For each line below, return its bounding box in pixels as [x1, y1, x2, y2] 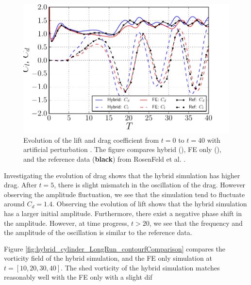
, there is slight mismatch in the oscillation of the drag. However [54, 180, 246, 190]
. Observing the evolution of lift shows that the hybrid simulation [52, 199, 247, 209]
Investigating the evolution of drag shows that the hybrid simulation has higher [4, 170, 240, 180]
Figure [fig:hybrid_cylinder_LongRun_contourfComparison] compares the [4, 243, 226, 253]
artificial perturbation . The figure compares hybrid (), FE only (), [23, 144, 221, 154]
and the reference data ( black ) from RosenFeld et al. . [23, 153, 186, 164]
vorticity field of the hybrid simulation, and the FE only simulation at [4, 253, 212, 263]
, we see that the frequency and [149, 218, 243, 228]
